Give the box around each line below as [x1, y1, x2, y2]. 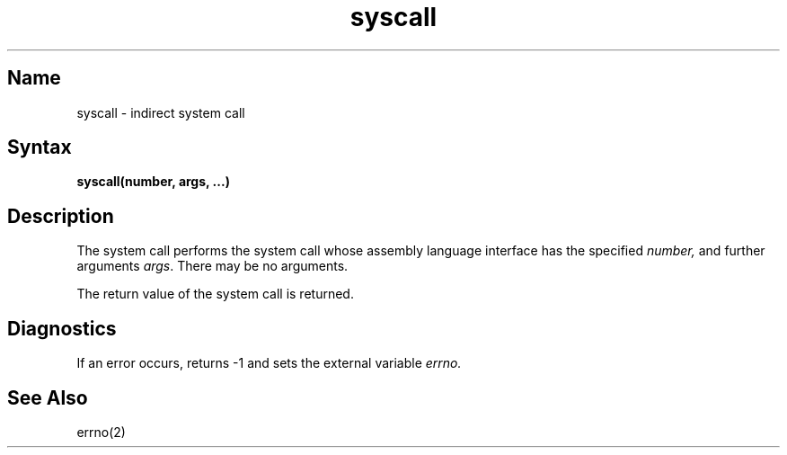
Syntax [7, 136, 72, 159]
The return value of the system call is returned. [76, 286, 354, 302]
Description [7, 204, 114, 227]
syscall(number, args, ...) [76, 174, 230, 190]
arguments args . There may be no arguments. [76, 258, 349, 274]
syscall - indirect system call [76, 104, 245, 120]
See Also [7, 386, 88, 409]
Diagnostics [7, 317, 117, 340]
